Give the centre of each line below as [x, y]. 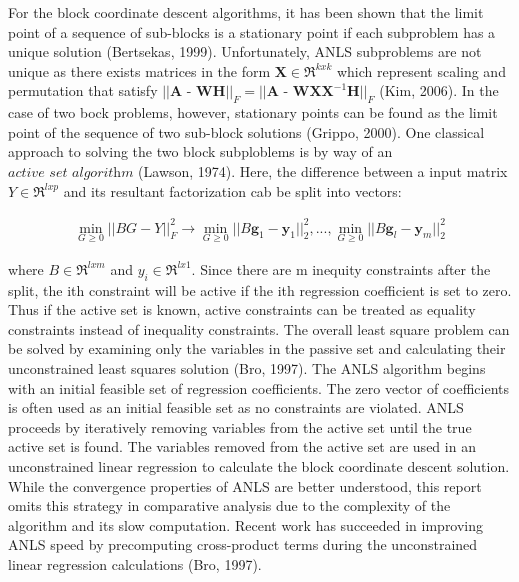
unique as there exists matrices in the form [139, 70]
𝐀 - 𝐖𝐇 [198, 92]
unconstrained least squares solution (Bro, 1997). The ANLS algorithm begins [247, 368]
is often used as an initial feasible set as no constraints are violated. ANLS [236, 407]
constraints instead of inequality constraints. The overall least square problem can [259, 328]
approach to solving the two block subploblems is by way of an [200, 151]
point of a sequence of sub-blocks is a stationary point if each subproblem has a [252, 31]
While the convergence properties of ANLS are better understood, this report [245, 485]
